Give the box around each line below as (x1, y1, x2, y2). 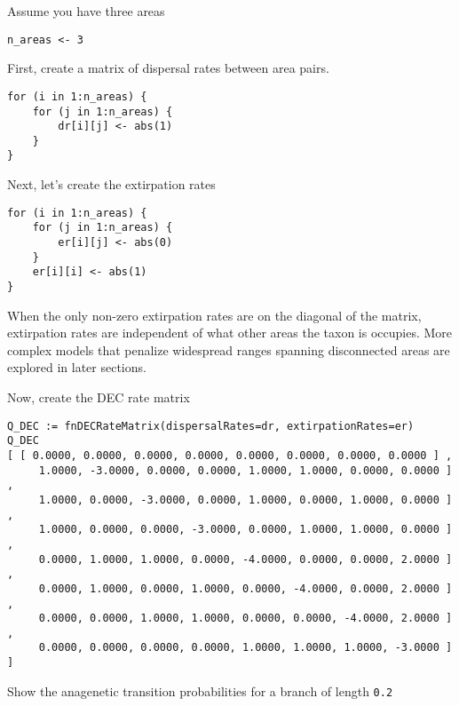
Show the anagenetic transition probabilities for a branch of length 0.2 (7, 681, 393, 700)
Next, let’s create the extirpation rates (7, 175, 216, 194)
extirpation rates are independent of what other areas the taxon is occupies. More (7, 323, 453, 342)
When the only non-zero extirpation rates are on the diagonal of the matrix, (7, 305, 422, 324)
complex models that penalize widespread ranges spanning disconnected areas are (7, 340, 450, 359)
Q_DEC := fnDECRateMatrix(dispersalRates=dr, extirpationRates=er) (7, 419, 415, 432)
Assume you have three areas (7, 2, 165, 20)
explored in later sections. (7, 358, 146, 377)
